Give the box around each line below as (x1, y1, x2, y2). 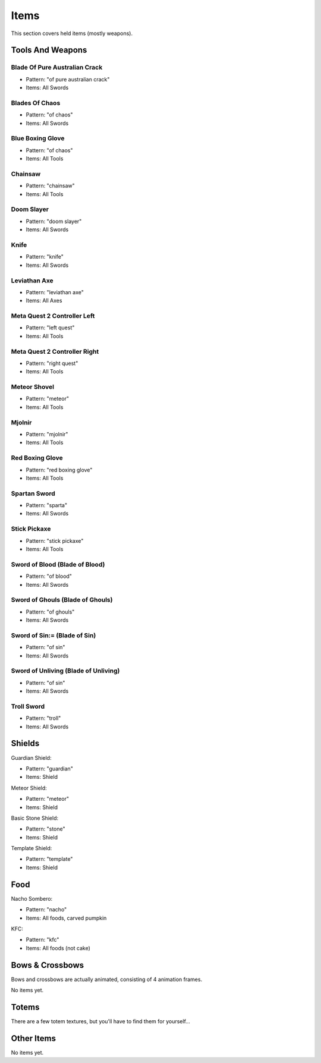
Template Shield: (11, 845, 52, 852)
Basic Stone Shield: (11, 814, 59, 822)
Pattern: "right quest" (26, 360, 78, 367)
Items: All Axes (26, 297, 62, 304)
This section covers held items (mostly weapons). (11, 30, 133, 37)
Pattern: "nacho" (26, 906, 67, 913)
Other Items (11, 1033, 56, 1043)
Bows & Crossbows (11, 960, 84, 970)
